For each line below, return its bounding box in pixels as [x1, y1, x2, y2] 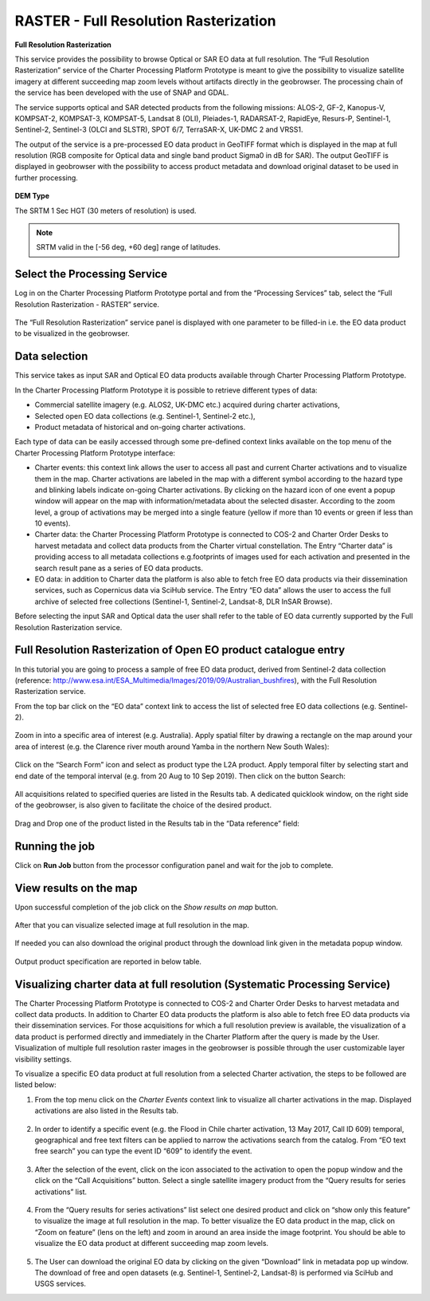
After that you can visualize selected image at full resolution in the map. [14, 921, 250, 929]
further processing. [14, 172, 79, 183]
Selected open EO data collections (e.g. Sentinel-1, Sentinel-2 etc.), [34, 411, 256, 420]
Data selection [14, 349, 88, 363]
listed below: [14, 1080, 57, 1090]
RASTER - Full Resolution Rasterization [14, 12, 276, 30]
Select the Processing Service [14, 267, 167, 281]
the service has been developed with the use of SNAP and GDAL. [14, 88, 229, 97]
